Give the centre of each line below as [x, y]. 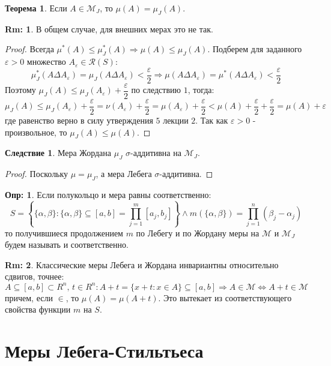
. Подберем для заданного [255, 49]
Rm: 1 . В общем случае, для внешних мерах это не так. [109, 28]
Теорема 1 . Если [36, 8]
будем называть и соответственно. [67, 244]
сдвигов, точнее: [35, 276]
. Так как [212, 120]
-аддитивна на [156, 153]
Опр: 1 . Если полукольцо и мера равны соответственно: [108, 194]
